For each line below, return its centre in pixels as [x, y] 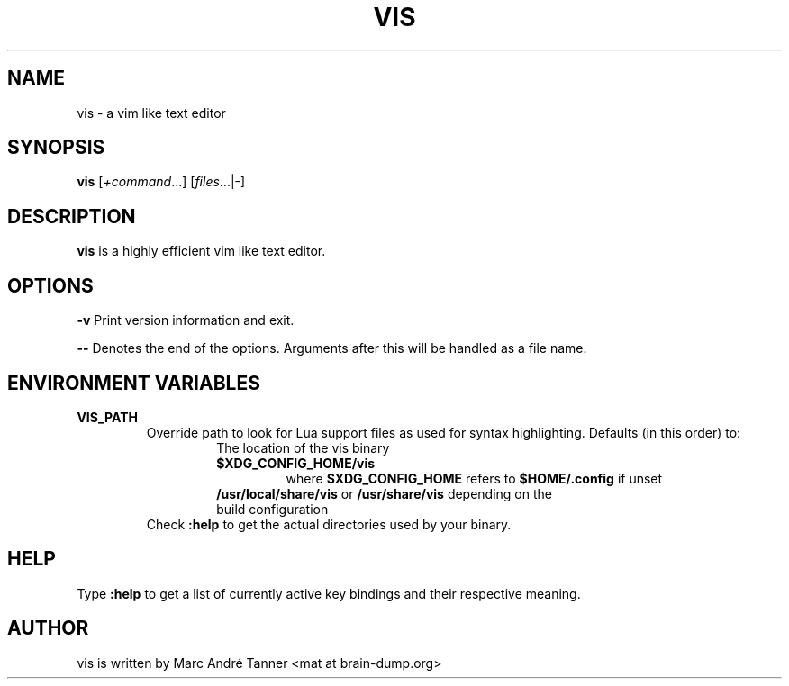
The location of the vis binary [303, 447]
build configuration [272, 509]
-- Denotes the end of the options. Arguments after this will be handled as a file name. [332, 348]
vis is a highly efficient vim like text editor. [201, 251]
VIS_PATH [107, 417]
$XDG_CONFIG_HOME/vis [296, 463]
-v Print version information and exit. [186, 320]
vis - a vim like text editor [151, 113]
